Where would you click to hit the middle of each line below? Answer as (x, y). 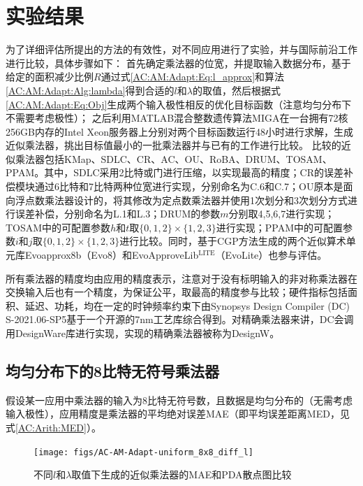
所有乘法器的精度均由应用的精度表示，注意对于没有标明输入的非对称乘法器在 (181, 278)
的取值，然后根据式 (236, 90)
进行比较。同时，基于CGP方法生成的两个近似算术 (233, 241)
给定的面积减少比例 (50, 77)
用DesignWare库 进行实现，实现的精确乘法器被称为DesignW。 (143, 333)
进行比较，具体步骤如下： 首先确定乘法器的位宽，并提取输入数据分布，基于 (178, 63)
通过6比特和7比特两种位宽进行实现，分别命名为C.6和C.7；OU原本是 (189, 186)
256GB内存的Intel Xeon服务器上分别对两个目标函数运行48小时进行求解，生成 (180, 131)
